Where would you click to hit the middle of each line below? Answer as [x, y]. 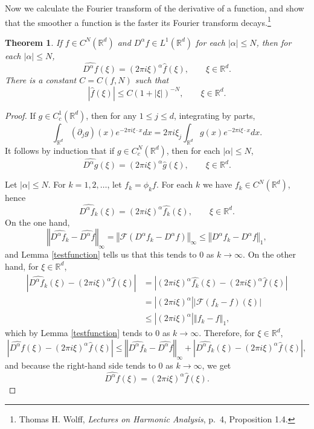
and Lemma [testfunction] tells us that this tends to [101, 254]
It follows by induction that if [60, 150]
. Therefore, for [227, 333]
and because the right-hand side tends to [80, 365]
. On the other [270, 254]
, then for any [111, 115]
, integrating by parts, [215, 115]
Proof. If [20, 115]
